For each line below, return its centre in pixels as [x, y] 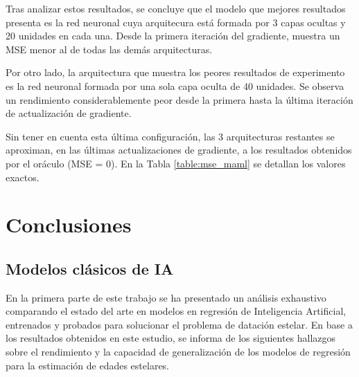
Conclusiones [69, 224]
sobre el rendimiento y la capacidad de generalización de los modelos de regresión [178, 352]
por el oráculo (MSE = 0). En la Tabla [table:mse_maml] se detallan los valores [176, 163]
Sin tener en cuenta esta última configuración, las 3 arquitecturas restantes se [170, 136]
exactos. [23, 177]
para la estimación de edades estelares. [88, 365]
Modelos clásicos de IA [90, 268]
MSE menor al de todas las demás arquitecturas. [109, 49]
